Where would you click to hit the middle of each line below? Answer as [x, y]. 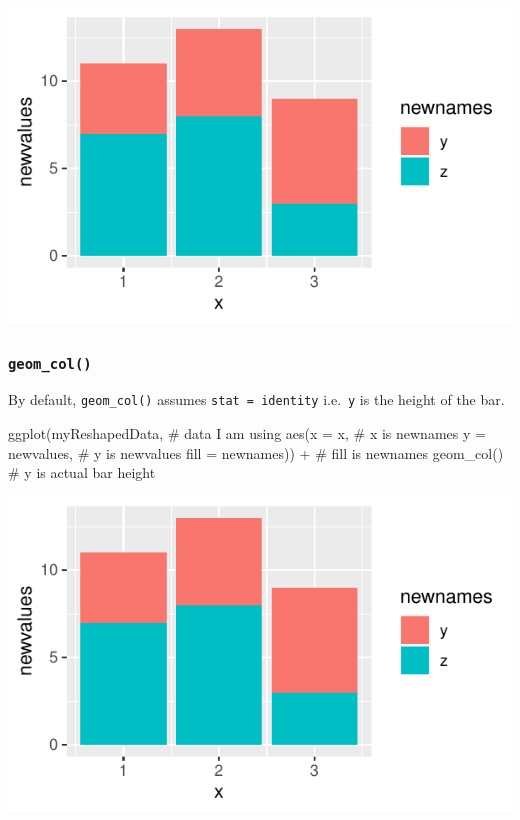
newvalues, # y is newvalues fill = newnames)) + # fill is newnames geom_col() [256, 452]
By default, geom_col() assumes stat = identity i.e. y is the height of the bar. [256, 399]
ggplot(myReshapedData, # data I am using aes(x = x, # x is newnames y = [247, 433]
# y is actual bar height [82, 472]
